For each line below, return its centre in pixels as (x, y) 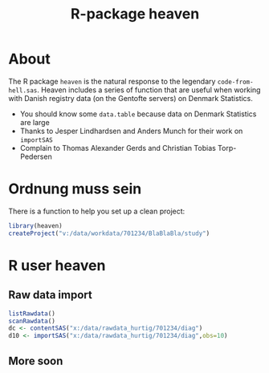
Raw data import (50, 295)
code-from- (236, 82)
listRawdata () (32, 314)
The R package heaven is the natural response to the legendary (112, 81)
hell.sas (23, 90)
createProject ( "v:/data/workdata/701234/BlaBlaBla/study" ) (109, 233)
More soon (36, 361)
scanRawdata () (32, 321)
